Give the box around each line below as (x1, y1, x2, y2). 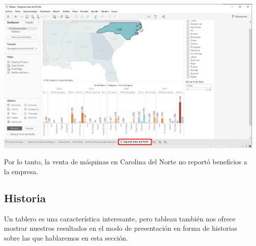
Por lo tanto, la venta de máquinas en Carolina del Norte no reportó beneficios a (4, 156, 248, 167)
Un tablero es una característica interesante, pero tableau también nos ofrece (4, 213, 236, 223)
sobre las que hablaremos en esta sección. (4, 232, 128, 243)
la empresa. (4, 166, 38, 176)
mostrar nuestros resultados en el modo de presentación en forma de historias (4, 223, 237, 233)
